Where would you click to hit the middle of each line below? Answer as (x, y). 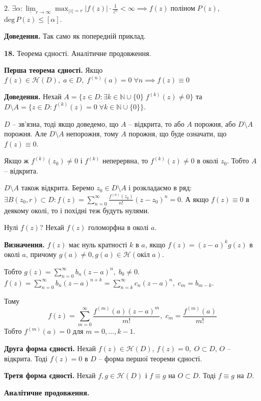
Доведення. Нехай (33, 96)
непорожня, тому (93, 134)
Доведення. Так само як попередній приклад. (75, 36)
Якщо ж (17, 161)
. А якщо (195, 199)
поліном (183, 9)
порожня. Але (25, 134)
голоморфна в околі (119, 227)
